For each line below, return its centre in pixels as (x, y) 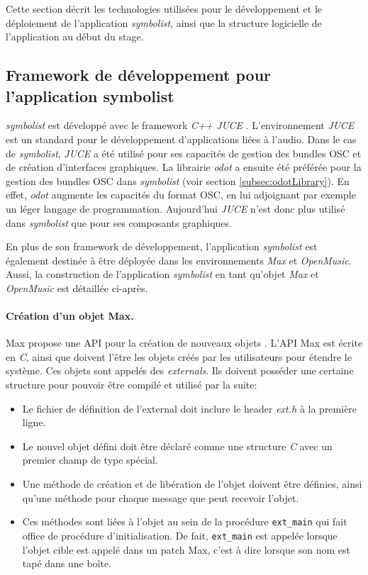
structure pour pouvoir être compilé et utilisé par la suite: (132, 385)
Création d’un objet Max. (70, 316)
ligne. (34, 422)
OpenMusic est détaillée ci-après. (77, 287)
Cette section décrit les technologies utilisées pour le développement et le (164, 9)
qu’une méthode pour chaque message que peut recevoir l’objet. (161, 497)
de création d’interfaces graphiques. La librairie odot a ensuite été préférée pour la (184, 167)
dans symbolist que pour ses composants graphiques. (119, 222)
